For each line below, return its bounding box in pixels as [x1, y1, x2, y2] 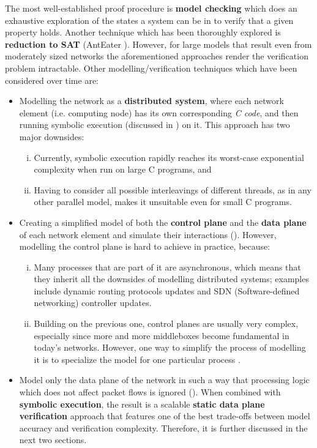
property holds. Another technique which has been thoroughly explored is [5, 26, 281, 39]
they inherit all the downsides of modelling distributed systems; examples [34, 272, 309, 285]
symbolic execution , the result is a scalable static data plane [19, 397, 265, 410]
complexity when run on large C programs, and [34, 163, 212, 176]
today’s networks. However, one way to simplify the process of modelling [34, 341, 306, 354]
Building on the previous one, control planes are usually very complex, [34, 317, 299, 330]
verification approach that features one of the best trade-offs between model [19, 409, 310, 422]
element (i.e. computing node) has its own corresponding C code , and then [19, 106, 299, 119]
